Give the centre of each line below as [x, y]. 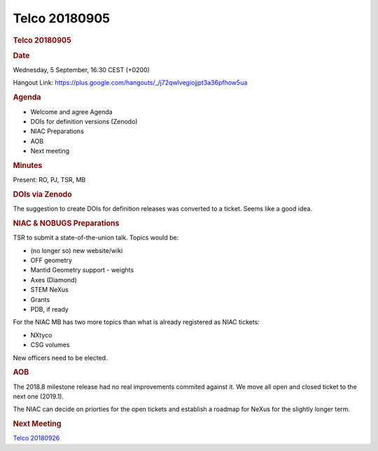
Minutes [28, 165]
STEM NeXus [50, 290]
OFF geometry [51, 260]
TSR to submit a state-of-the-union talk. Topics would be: [96, 237]
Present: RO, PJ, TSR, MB [49, 180]
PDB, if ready [50, 309]
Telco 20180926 [36, 438]
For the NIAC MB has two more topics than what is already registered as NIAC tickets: [136, 322]
